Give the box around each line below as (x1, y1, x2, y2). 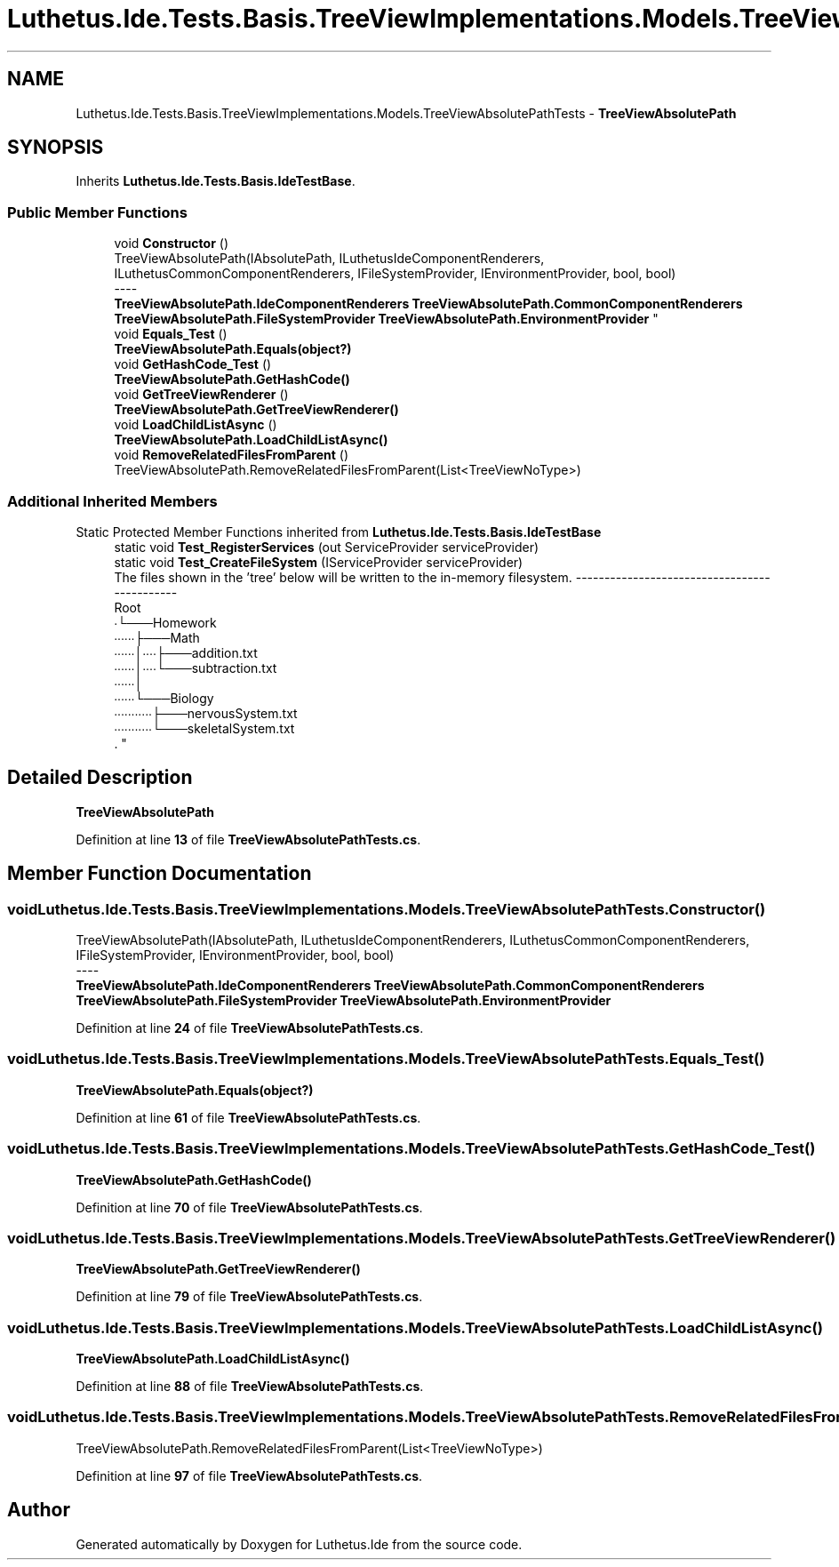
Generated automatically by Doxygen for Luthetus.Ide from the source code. (76, 1536, 523, 1552)
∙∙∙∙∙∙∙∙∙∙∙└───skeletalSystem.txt (114, 720, 295, 736)
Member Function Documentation (7, 862, 312, 885)
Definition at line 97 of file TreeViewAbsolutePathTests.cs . (76, 1467, 423, 1483)
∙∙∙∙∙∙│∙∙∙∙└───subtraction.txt (114, 660, 277, 676)
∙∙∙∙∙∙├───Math (114, 629, 200, 645)
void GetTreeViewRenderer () (114, 387, 289, 403)
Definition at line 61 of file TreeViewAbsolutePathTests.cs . (76, 1109, 421, 1125)
